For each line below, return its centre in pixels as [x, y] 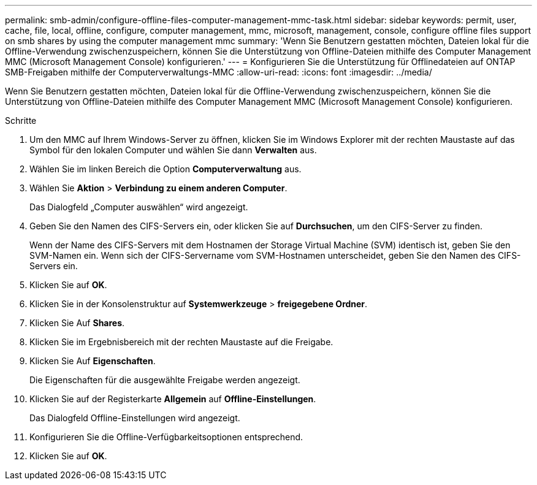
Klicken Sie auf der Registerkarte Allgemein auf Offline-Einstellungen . [173, 399]
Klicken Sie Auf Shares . [77, 323]
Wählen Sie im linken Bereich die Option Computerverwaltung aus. [166, 169]
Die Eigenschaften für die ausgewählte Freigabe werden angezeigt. [165, 380]
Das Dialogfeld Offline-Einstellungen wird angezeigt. [135, 418]
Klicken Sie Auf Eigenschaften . [93, 361]
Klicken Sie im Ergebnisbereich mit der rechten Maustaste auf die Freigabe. [181, 342]
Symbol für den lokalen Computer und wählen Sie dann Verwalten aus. [173, 150]
